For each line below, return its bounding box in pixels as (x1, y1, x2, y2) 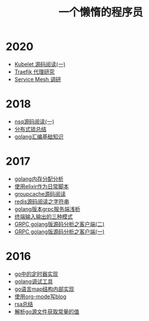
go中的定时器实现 (14, 270, 59, 278)
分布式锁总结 (14, 125, 46, 133)
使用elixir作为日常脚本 (14, 182, 69, 190)
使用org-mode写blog (14, 293, 67, 300)
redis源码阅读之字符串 (14, 197, 70, 205)
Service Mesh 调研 (14, 75, 62, 83)
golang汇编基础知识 (14, 133, 64, 140)
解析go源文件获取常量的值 (14, 308, 80, 315)
